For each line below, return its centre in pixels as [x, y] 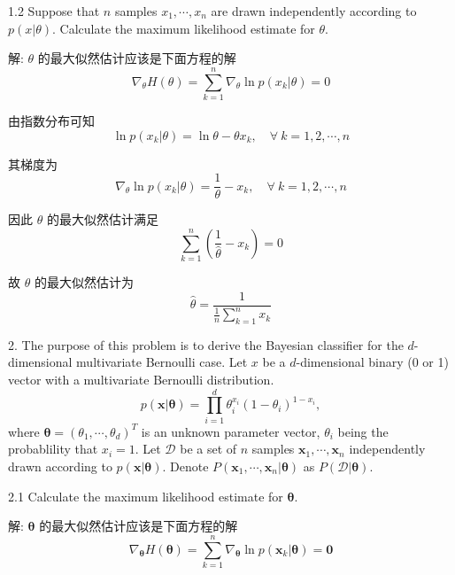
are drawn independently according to [314, 11]
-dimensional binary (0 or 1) [372, 362]
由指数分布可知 [51, 120]
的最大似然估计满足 [102, 219]
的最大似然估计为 [84, 282]
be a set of [208, 449]
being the [363, 431]
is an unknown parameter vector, [231, 431]
